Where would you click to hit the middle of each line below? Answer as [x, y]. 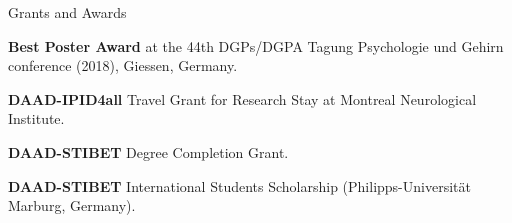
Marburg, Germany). [72, 205]
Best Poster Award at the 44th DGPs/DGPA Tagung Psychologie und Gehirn [256, 45]
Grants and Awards [67, 12]
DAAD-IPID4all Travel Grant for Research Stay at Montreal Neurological [242, 98]
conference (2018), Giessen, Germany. [123, 65]
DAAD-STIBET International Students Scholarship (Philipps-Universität [239, 185]
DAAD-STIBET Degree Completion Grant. [148, 151]
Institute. [36, 118]
